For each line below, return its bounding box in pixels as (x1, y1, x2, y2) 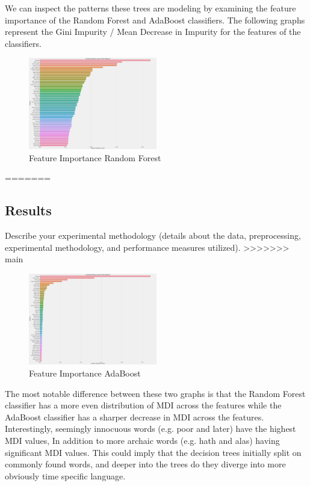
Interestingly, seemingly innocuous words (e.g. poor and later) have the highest (5, 422, 296, 435)
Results (5, 201, 52, 220)
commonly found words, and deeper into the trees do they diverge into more (5, 458, 286, 470)
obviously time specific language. (5, 469, 126, 482)
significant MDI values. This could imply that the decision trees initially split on (5, 446, 302, 458)
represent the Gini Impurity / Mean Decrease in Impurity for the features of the (5, 25, 301, 38)
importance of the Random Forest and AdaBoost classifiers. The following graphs (5, 13, 305, 26)
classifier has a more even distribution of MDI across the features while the (5, 399, 282, 411)
